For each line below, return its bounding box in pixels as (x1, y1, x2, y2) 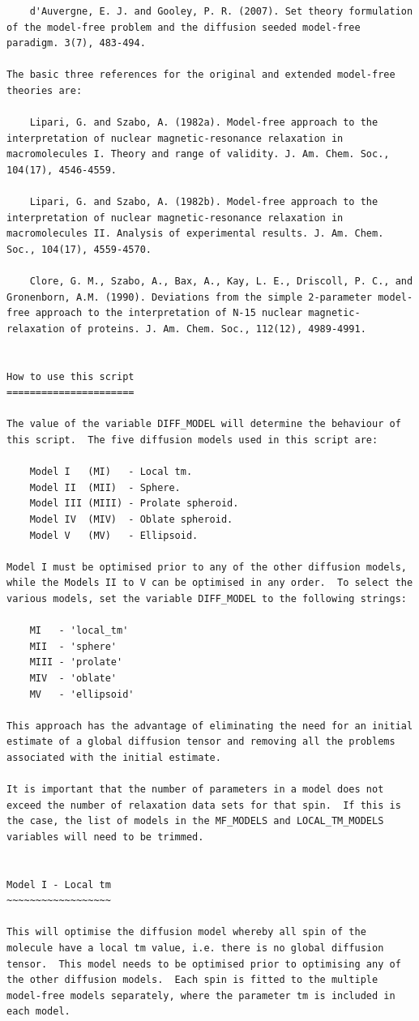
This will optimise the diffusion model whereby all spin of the (6, 926, 366, 938)
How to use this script (6, 370, 135, 382)
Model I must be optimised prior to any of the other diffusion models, (6, 561, 407, 573)
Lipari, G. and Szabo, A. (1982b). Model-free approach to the (29, 196, 378, 208)
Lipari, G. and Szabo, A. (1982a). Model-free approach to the (29, 117, 378, 129)
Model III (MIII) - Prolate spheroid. (29, 498, 239, 510)
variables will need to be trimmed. (6, 831, 204, 843)
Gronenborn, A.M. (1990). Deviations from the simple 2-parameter (6, 291, 373, 303)
